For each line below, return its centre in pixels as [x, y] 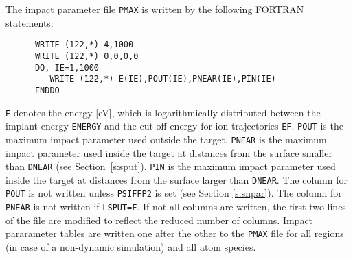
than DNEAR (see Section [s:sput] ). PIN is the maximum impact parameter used [171, 166]
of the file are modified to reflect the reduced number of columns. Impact [159, 220]
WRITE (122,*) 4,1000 [84, 45]
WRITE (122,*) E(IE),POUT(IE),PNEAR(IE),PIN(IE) [163, 79]
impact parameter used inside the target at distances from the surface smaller [169, 152]
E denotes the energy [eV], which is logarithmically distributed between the [163, 112]
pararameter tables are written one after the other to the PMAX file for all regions [175, 233]
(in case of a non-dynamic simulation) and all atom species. [131, 246]
